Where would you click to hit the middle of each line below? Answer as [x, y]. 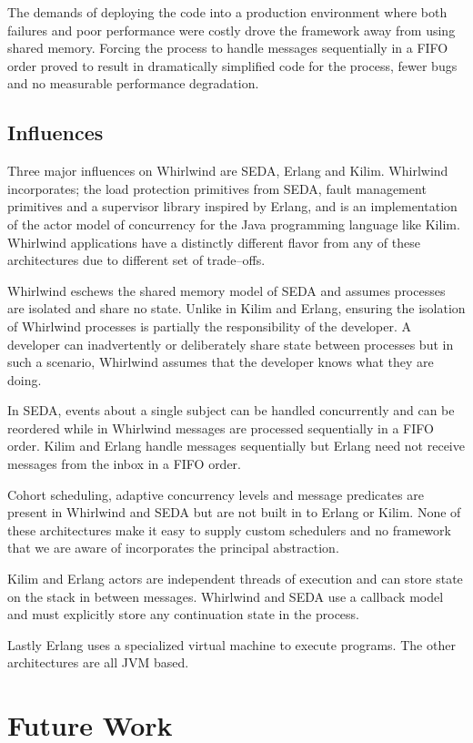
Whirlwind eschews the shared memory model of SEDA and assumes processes [226, 290]
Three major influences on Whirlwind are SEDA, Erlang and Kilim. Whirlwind [228, 171]
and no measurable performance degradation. [133, 83]
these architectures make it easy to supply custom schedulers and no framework [229, 529]
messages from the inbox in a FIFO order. [124, 464]
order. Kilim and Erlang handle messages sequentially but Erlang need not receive [236, 446]
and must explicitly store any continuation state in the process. [184, 614]
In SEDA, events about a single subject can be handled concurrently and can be [231, 410]
